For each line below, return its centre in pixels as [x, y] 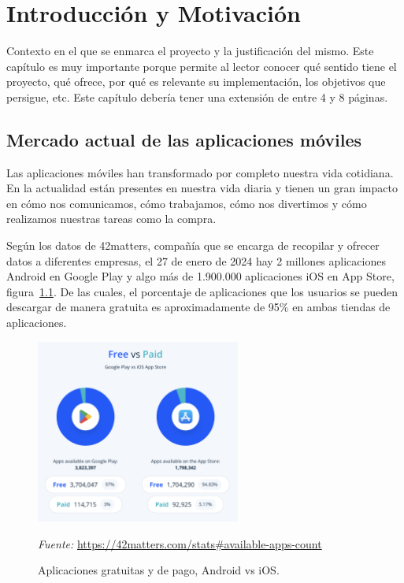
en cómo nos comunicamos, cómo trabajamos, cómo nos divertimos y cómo [187, 203]
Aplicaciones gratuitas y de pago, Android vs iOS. [159, 570]
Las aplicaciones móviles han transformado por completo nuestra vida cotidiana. [200, 172]
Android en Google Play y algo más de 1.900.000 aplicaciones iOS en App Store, [200, 276]
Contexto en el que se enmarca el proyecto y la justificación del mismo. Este [190, 51]
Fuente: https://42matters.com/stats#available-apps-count [180, 543]
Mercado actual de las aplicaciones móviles [184, 139]
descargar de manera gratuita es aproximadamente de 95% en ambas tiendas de [198, 307]
